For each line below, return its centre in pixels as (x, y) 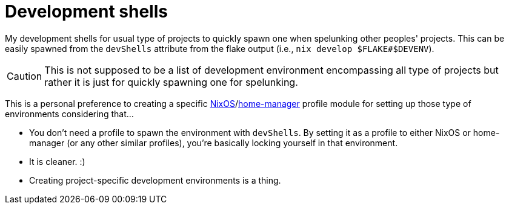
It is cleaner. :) (57, 161)
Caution (25, 76)
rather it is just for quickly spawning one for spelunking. (171, 82)
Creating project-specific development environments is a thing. (155, 180)
